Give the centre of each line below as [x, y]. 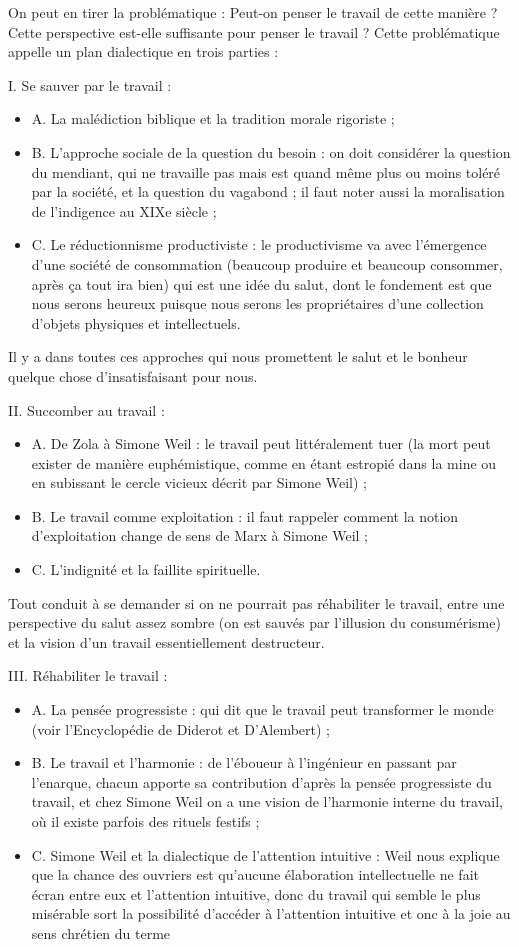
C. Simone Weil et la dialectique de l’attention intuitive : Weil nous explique [265, 854]
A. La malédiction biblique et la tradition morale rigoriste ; [213, 118]
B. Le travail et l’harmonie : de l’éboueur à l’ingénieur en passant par [244, 762]
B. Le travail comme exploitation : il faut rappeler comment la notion [245, 515]
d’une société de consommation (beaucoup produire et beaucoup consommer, [267, 263]
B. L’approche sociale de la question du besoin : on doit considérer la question [271, 151]
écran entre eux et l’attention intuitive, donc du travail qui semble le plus [256, 893]
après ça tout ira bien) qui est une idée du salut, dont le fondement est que [261, 283]
